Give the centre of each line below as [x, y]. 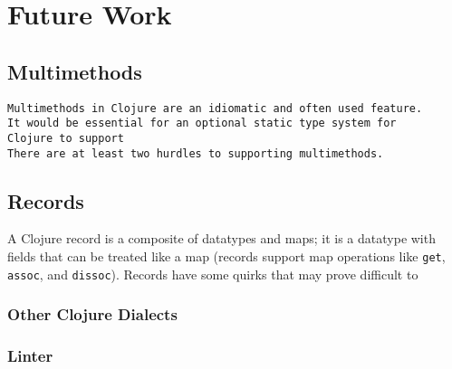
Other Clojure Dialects [92, 314]
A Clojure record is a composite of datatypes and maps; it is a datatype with [221, 238]
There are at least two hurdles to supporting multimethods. [196, 153]
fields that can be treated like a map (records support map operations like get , [226, 256]
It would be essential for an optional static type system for [202, 123]
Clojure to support [66, 138]
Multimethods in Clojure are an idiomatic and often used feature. [215, 108]
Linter [30, 356]
